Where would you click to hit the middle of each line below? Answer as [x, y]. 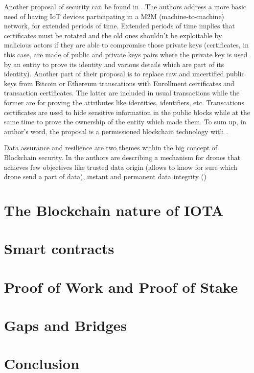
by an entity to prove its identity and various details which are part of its [114, 64]
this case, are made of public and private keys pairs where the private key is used [126, 54]
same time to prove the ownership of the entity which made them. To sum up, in [125, 122]
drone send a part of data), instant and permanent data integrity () [105, 176]
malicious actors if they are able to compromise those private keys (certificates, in [126, 45]
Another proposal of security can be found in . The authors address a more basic [125, 6]
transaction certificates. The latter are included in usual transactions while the [122, 93]
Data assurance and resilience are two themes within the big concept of [111, 148]
